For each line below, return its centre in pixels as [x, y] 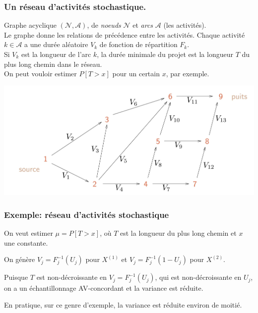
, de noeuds [104, 25]
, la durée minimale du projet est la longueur [165, 54]
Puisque [16, 277]
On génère [20, 259]
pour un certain [136, 74]
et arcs [143, 25]
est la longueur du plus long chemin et [178, 233]
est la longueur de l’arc [56, 54]
